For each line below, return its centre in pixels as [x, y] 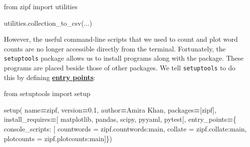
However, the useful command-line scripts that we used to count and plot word [121, 39]
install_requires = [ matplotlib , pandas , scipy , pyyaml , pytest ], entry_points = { [120, 119]
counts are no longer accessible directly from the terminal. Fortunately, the [115, 48]
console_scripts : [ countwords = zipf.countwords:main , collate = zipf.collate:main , [125, 129]
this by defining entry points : [50, 77]
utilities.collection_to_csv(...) [48, 23]
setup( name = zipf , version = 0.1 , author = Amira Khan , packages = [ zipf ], [110, 109]
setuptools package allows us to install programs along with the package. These [124, 58]
